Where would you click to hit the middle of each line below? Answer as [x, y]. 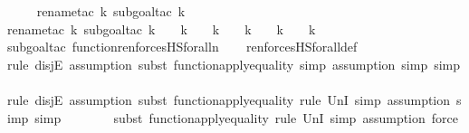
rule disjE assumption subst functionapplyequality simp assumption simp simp [234, 64]
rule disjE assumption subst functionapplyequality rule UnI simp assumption [229, 99]
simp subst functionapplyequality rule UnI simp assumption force [246, 117]
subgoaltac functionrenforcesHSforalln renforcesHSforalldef [182, 47]
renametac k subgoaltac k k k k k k [162, 28]
